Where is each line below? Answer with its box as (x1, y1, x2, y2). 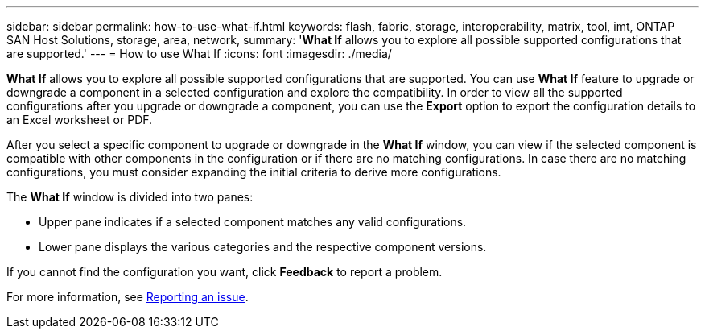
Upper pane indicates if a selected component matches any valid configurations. (39, 215, 467, 229)
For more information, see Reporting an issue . (6, 290, 249, 304)
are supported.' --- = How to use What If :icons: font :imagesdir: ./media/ (6, 47, 392, 60)
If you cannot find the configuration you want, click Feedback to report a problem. (6, 265, 443, 279)
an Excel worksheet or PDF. (6, 113, 153, 126)
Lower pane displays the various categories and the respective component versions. (39, 240, 487, 254)
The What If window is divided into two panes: (6, 190, 254, 204)
